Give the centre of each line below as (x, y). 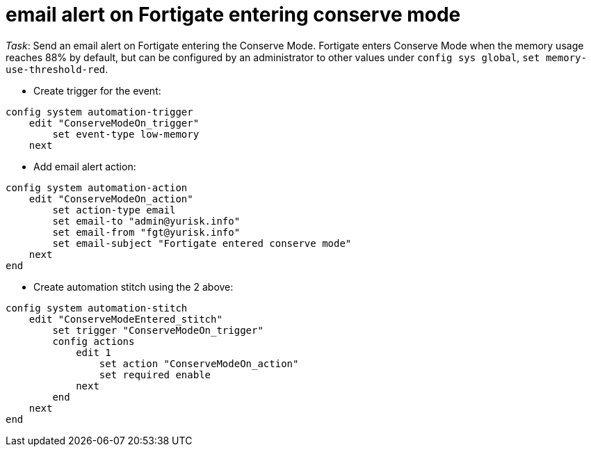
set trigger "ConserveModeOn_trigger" (158, 330)
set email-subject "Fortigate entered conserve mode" (202, 243)
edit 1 (94, 352)
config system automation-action (97, 187)
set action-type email (114, 210)
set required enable (155, 374)
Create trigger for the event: (97, 90)
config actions (94, 341)
